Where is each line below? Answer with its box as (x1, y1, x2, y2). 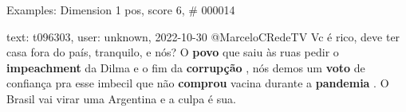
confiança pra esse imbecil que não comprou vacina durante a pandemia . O (6, 75, 389, 91)
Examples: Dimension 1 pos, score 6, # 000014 (6, 2, 235, 17)
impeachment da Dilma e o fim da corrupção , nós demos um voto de (6, 59, 365, 75)
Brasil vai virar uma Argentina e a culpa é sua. (6, 90, 236, 106)
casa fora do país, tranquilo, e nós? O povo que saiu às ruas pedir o (6, 44, 339, 60)
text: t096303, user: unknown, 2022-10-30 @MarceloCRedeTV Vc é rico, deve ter (6, 28, 400, 44)
